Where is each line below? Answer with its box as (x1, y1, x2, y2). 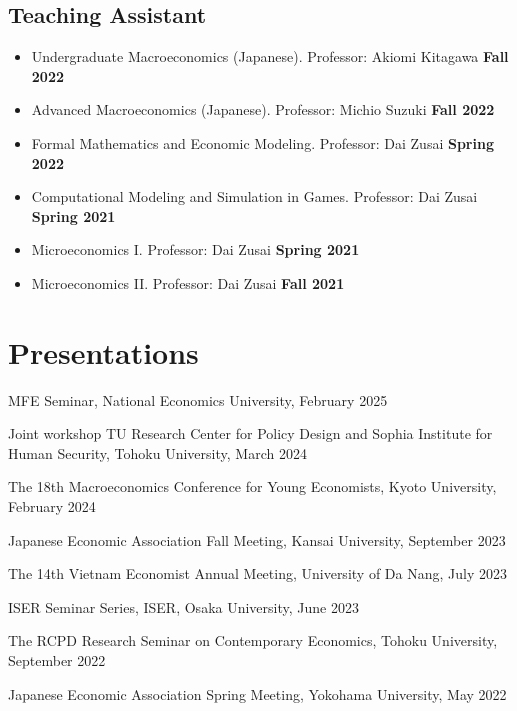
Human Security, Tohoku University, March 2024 (8, 442, 307, 463)
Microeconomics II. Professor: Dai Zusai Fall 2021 (31, 272, 345, 293)
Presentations (8, 331, 199, 372)
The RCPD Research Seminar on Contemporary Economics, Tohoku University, (8, 630, 498, 651)
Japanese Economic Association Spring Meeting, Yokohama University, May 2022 (8, 683, 507, 704)
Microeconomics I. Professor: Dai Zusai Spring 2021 (31, 239, 360, 260)
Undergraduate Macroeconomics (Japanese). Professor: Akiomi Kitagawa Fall (31, 46, 509, 67)
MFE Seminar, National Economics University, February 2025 (8, 389, 388, 410)
